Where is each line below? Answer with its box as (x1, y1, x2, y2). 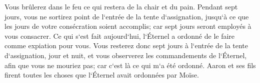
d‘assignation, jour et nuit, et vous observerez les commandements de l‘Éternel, (4, 50, 247, 60)
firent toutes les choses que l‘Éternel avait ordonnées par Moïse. (4, 70, 199, 80)
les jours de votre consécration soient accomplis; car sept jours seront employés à (4, 21, 251, 31)
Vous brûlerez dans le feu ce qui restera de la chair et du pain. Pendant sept (4, 1, 238, 11)
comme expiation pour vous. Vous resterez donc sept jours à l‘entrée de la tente (4, 40, 248, 51)
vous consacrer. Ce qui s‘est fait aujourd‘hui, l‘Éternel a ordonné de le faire (4, 30, 235, 41)
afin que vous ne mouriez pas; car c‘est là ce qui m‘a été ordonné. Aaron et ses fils (4, 60, 256, 70)
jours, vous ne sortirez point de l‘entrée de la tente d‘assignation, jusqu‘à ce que (4, 11, 249, 21)
